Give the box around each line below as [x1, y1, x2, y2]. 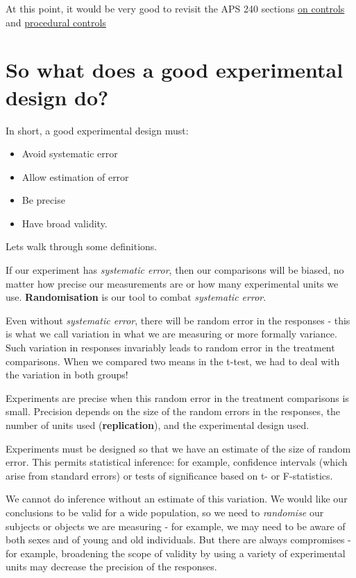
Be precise [22, 193, 65, 207]
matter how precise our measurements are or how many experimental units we [6, 276, 339, 290]
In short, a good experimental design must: [6, 123, 189, 137]
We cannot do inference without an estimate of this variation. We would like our [6, 491, 348, 506]
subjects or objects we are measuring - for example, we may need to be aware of [6, 518, 346, 533]
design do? [6, 82, 109, 111]
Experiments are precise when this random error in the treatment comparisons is [6, 390, 349, 405]
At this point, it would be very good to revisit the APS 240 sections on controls [6, 1, 345, 15]
